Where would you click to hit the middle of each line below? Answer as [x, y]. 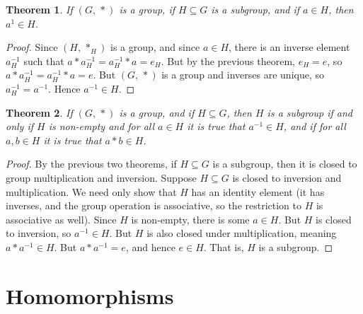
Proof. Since [32, 47]
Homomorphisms [90, 295]
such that [44, 60]
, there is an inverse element [289, 47]
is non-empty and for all [102, 126]
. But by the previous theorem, [228, 60]
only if [20, 126]
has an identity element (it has [258, 191]
